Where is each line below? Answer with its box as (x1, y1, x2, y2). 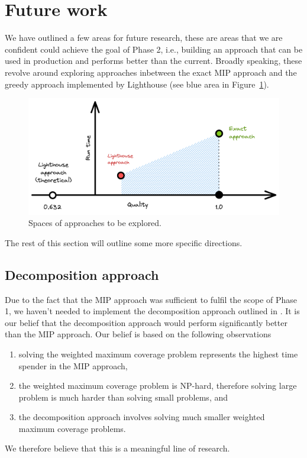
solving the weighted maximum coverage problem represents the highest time (18, 347, 298, 360)
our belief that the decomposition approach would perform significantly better (5, 316, 287, 328)
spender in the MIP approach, (18, 359, 128, 372)
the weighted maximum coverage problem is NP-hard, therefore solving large (18, 379, 297, 392)
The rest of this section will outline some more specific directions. (5, 236, 243, 249)
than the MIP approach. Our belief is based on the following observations (5, 328, 272, 340)
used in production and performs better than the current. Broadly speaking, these (5, 54, 302, 67)
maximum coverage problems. (18, 422, 126, 434)
